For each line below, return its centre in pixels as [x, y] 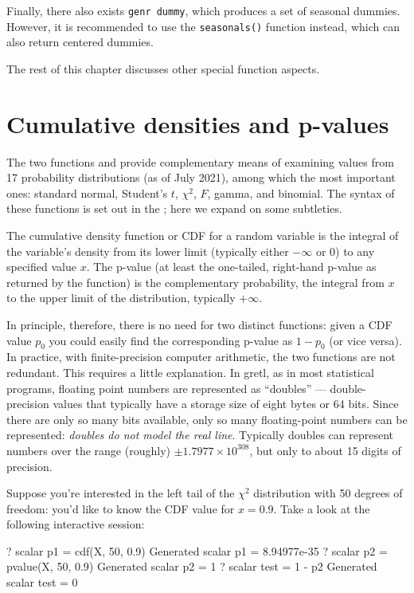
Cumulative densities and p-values [198, 123]
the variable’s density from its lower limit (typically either [148, 251]
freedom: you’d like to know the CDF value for [121, 508]
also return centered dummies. [80, 42]
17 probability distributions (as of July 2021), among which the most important [201, 177]
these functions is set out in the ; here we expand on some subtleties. [174, 208]
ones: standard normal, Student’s [87, 192]
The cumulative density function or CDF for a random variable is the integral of [203, 235]
